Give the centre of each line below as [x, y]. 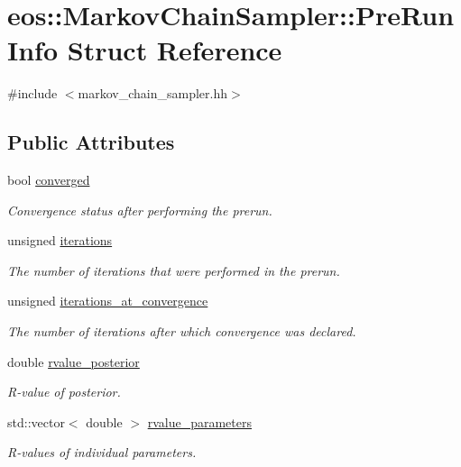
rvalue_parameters [199, 421]
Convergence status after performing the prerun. [140, 210]
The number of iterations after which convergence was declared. [182, 331]
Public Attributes [91, 142]
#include [32, 93]
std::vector [36, 421]
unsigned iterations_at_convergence [108, 301]
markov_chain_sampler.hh [153, 93]
